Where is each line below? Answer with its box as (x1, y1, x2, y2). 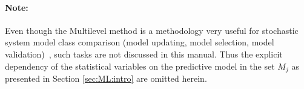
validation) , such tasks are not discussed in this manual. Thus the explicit (5, 47, 283, 60)
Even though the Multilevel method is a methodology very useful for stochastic (5, 24, 299, 36)
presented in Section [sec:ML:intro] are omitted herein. (5, 72, 207, 85)
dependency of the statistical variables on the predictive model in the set (5, 59, 275, 72)
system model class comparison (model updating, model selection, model (5, 36, 274, 48)
